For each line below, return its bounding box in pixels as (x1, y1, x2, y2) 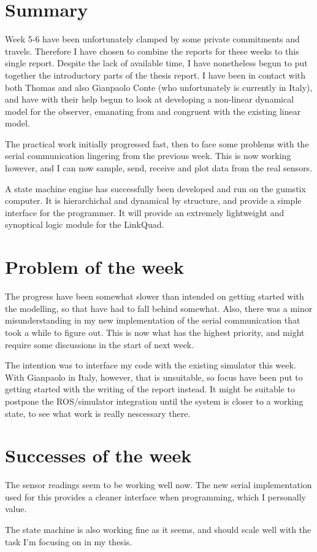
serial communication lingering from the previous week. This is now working (5, 149, 291, 162)
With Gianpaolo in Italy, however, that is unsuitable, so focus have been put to (5, 370, 303, 383)
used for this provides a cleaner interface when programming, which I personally (5, 490, 306, 503)
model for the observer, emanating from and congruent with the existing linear (5, 104, 301, 117)
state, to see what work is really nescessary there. (5, 406, 191, 419)
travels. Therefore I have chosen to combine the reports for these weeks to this (5, 44, 299, 57)
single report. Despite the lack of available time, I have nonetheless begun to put (5, 56, 308, 69)
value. (5, 502, 27, 515)
